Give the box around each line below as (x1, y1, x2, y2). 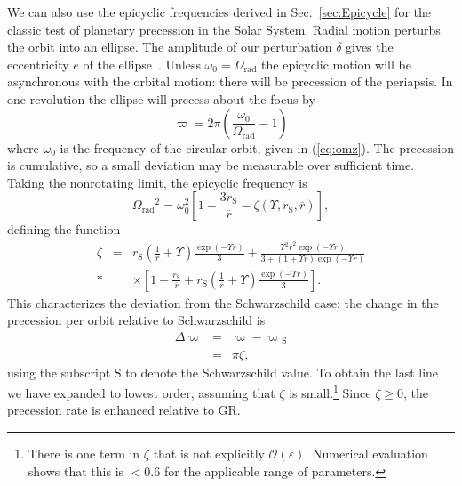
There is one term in (28, 443, 140, 462)
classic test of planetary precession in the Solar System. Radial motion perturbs (7, 20, 441, 38)
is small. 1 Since (289, 381, 371, 401)
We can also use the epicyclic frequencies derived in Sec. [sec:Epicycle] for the (7, 3, 431, 20)
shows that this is (28, 461, 124, 480)
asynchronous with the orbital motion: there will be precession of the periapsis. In (7, 72, 453, 91)
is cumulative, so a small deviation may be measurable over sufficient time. (7, 156, 415, 174)
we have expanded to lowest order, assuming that (7, 383, 275, 401)
